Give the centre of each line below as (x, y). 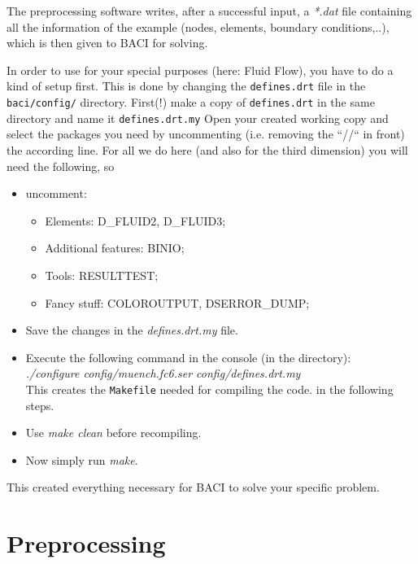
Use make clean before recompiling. (113, 433)
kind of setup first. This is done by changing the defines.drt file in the (186, 86)
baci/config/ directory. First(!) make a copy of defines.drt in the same (191, 102)
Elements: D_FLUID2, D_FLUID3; (135, 220)
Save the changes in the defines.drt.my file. (132, 330)
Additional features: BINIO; (115, 248)
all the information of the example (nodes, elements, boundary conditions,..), (198, 26)
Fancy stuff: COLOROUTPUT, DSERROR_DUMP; (177, 302)
